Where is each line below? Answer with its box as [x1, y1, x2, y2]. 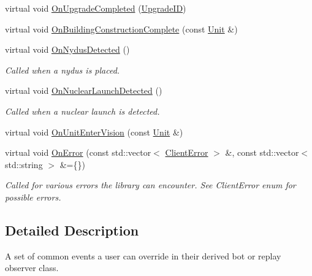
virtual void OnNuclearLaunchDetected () [5, 84, 162, 97]
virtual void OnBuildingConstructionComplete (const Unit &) [5, 22, 238, 35]
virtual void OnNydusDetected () [5, 43, 130, 56]
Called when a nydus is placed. [5, 63, 120, 76]
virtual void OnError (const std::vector [5, 146, 151, 159]
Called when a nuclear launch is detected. [5, 104, 160, 117]
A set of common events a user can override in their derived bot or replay [5, 249, 281, 262]
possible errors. [5, 190, 61, 203]
